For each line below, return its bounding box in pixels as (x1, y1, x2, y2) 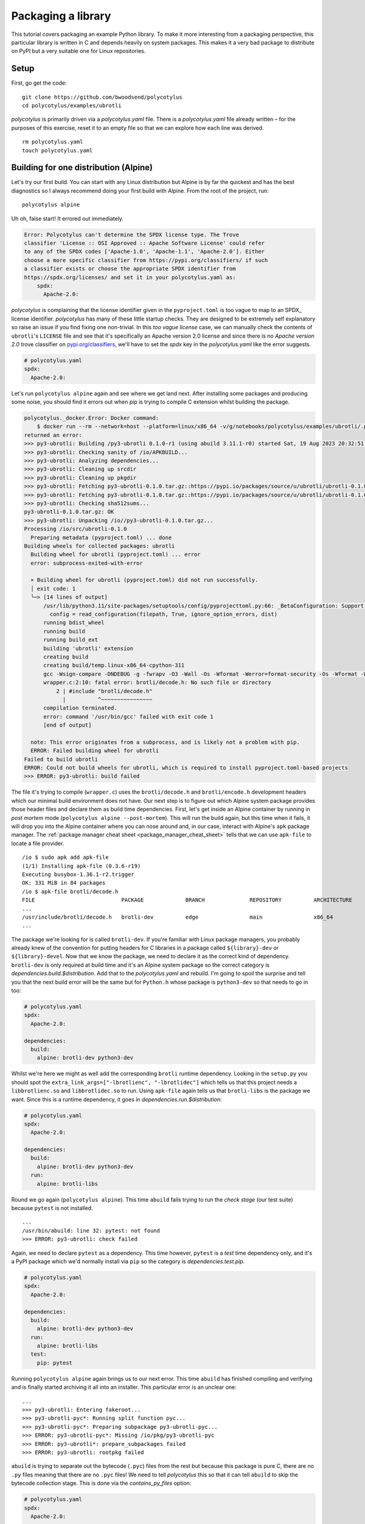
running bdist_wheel (43, 619, 105, 626)
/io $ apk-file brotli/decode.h (22, 888, 119, 895)
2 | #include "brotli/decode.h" (55, 688, 153, 694)
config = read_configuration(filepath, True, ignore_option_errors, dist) (49, 611, 278, 618)
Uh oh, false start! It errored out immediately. (11, 215, 124, 222)
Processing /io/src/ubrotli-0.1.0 (24, 525, 127, 533)
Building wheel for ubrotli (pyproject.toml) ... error (30, 551, 201, 558)
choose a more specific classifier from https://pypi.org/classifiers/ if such (24, 257, 268, 263)
